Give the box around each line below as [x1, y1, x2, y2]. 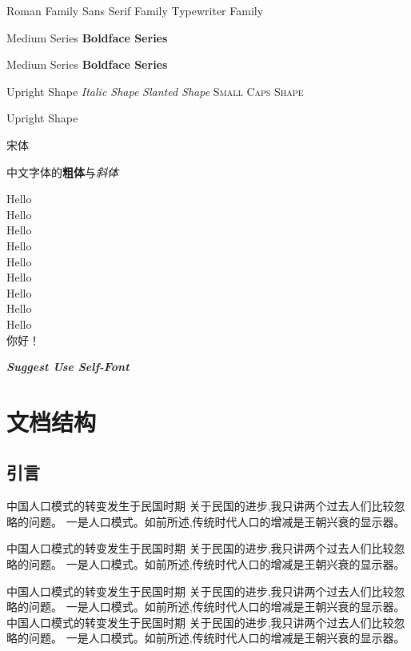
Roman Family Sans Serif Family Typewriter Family [6, 2, 264, 18]
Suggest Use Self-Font [6, 358, 130, 375]
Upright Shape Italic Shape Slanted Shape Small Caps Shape [6, 82, 304, 99]
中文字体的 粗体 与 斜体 [6, 163, 118, 180]
